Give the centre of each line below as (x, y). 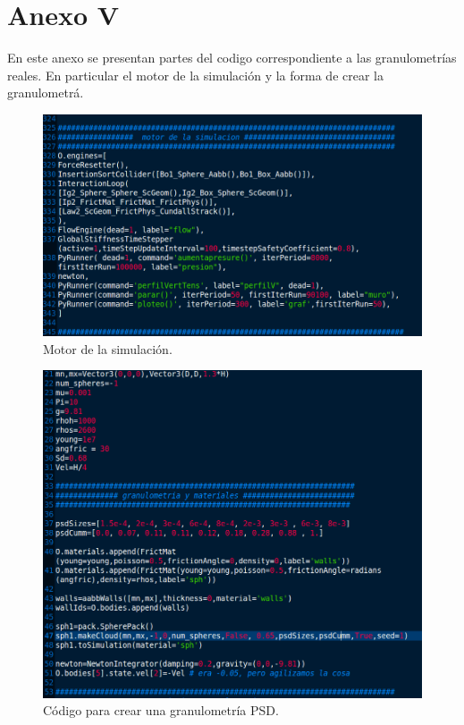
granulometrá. (46, 93)
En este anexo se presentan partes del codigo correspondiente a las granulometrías (232, 58)
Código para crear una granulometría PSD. (161, 710)
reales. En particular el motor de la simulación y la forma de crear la (195, 75)
